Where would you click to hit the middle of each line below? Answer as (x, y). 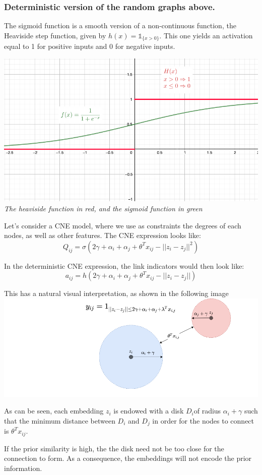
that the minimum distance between (60, 420)
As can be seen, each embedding (54, 411)
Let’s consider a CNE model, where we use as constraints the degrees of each (123, 225)
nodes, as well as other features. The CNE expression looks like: (103, 235)
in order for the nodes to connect (203, 420)
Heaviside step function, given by (55, 35)
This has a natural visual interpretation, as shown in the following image (116, 293)
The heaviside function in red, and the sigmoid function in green (103, 209)
